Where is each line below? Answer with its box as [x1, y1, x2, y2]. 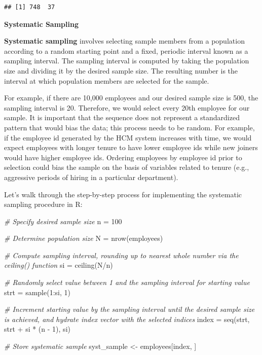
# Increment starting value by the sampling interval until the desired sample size [4, 304, 255, 314]
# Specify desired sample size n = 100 [4, 216, 122, 226]
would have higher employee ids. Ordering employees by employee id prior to [4, 152, 242, 162]
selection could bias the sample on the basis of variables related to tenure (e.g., [4, 162, 249, 172]
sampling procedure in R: [4, 199, 83, 209]
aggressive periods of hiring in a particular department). [4, 171, 178, 182]
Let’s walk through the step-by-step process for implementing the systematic [4, 189, 242, 199]
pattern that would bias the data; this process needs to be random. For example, [4, 122, 255, 132]
